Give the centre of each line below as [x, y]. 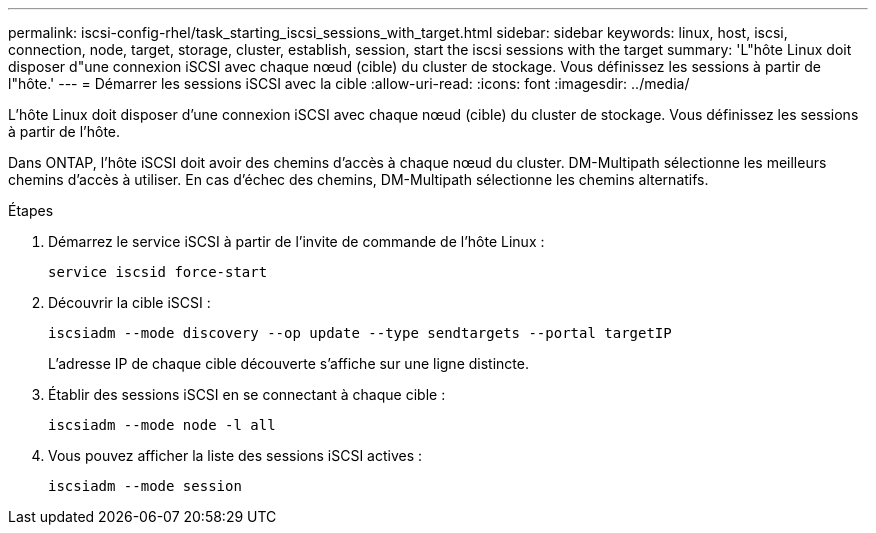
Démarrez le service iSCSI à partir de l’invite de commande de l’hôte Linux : [296, 241]
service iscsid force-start [158, 272]
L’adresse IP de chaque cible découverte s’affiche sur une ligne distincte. [288, 363]
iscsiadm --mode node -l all [162, 425]
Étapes [31, 210]
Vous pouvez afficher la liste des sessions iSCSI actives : [235, 455]
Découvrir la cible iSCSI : [129, 302]
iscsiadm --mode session [145, 486]
